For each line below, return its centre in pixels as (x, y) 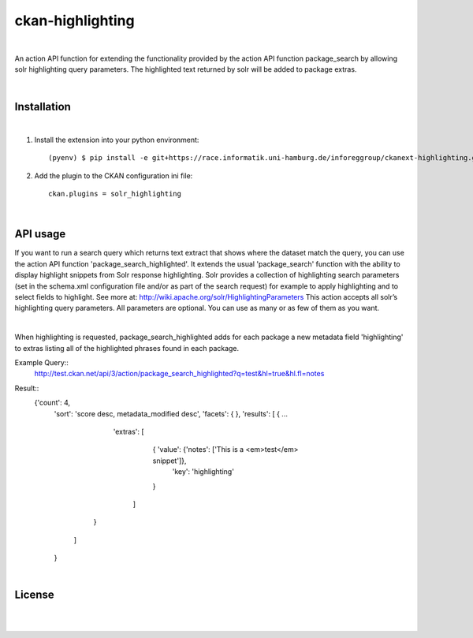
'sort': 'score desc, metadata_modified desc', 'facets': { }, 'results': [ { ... (171, 413)
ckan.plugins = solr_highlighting (115, 194)
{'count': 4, (52, 403)
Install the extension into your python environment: (117, 140)
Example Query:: (41, 362)
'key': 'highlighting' (203, 472)
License (34, 595)
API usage (40, 234)
